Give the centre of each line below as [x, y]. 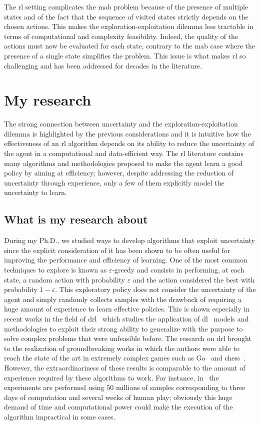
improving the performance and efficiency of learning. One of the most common [126, 260]
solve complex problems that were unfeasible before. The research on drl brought [128, 338]
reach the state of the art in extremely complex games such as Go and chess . [125, 358]
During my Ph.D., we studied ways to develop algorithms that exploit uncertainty [129, 240]
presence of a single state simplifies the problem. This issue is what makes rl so [125, 55]
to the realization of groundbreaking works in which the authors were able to [122, 348]
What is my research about [76, 219]
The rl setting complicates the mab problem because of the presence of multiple [126, 6]
